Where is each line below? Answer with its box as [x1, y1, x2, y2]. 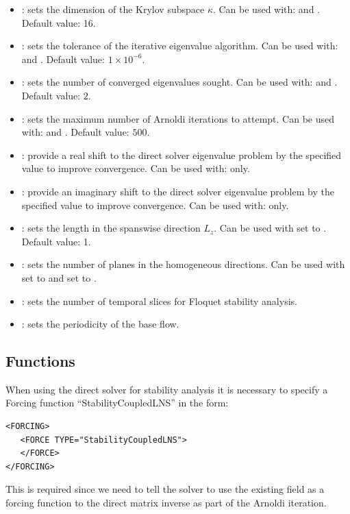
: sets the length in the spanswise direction [21, 221, 201, 235]
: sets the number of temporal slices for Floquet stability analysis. [21, 293, 297, 308]
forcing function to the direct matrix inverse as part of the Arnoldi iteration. [5, 495, 327, 510]
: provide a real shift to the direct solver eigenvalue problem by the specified [21, 147, 342, 162]
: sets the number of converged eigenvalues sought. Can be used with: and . [21, 75, 338, 89]
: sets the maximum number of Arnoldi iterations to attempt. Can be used [21, 111, 334, 125]
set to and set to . [21, 270, 97, 284]
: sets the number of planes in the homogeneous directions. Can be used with [21, 257, 345, 271]
